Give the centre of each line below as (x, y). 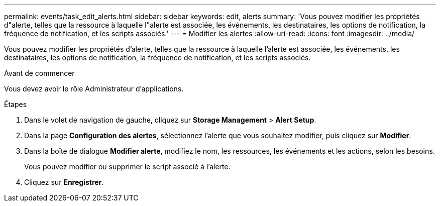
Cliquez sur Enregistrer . (64, 182)
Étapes (16, 104)
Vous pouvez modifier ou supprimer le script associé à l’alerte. (127, 167)
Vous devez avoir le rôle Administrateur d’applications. (94, 89)
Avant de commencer (39, 73)
